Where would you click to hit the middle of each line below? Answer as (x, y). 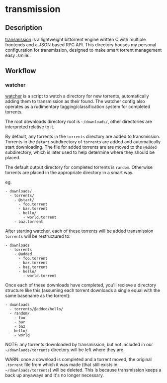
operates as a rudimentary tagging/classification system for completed (78, 106)
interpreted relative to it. (30, 127)
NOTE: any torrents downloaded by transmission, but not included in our (79, 344)
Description (24, 28)
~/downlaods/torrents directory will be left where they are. (65, 350)
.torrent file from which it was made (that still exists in (61, 365)
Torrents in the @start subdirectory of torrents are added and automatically (83, 142)
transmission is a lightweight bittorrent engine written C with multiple (76, 39)
